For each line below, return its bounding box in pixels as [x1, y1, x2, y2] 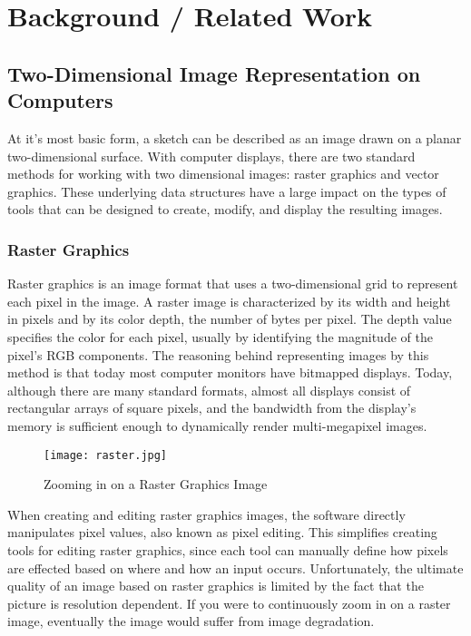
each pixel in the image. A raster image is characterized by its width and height [7, 291, 451, 310]
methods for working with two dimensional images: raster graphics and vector [7, 164, 439, 183]
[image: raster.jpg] [44, 448, 168, 462]
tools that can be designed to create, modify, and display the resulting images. [7, 200, 443, 219]
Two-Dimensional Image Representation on [7, 59, 421, 87]
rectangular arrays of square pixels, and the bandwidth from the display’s [7, 398, 417, 417]
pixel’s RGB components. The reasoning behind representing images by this [7, 345, 429, 364]
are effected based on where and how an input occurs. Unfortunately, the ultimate [7, 558, 464, 577]
